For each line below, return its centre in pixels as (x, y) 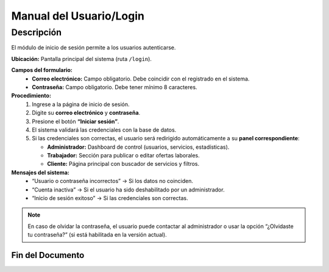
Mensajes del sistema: (41, 172)
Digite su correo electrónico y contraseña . (86, 113)
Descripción (37, 32)
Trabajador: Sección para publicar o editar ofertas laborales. (124, 156)
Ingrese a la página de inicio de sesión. (81, 104)
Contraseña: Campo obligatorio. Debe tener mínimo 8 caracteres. (115, 87)
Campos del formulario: (42, 70)
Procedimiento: (31, 96)
